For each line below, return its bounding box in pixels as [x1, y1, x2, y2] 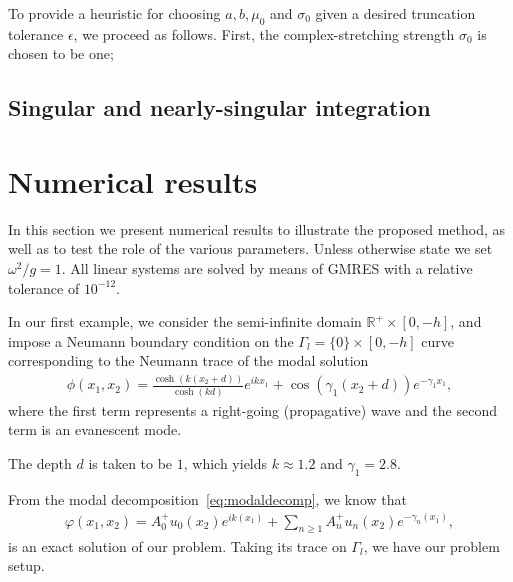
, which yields [183, 452, 268, 473]
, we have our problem [363, 535, 500, 556]
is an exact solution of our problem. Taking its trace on [8, 535, 347, 556]
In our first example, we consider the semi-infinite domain [8, 311, 362, 332]
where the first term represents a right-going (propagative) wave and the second [8, 399, 497, 420]
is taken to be [88, 452, 173, 473]
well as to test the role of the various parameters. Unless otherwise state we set [8, 238, 493, 259]
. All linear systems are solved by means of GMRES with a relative [61, 258, 473, 279]
